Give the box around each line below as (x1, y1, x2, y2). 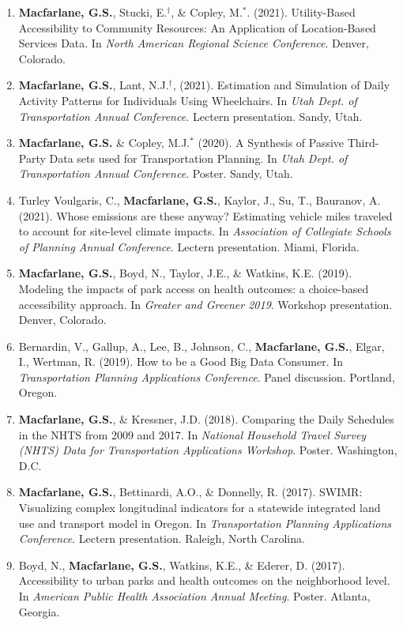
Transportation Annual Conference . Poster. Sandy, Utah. (18, 165, 293, 182)
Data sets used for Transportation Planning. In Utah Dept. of (49, 149, 348, 166)
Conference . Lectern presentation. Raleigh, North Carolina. (18, 530, 305, 547)
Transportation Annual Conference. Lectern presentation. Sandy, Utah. (18, 107, 363, 124)
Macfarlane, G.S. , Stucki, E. (18, 4, 168, 20)
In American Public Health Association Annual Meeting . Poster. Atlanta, (18, 588, 371, 604)
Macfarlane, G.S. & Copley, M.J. (18, 134, 190, 151)
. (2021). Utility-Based (247, 4, 356, 20)
